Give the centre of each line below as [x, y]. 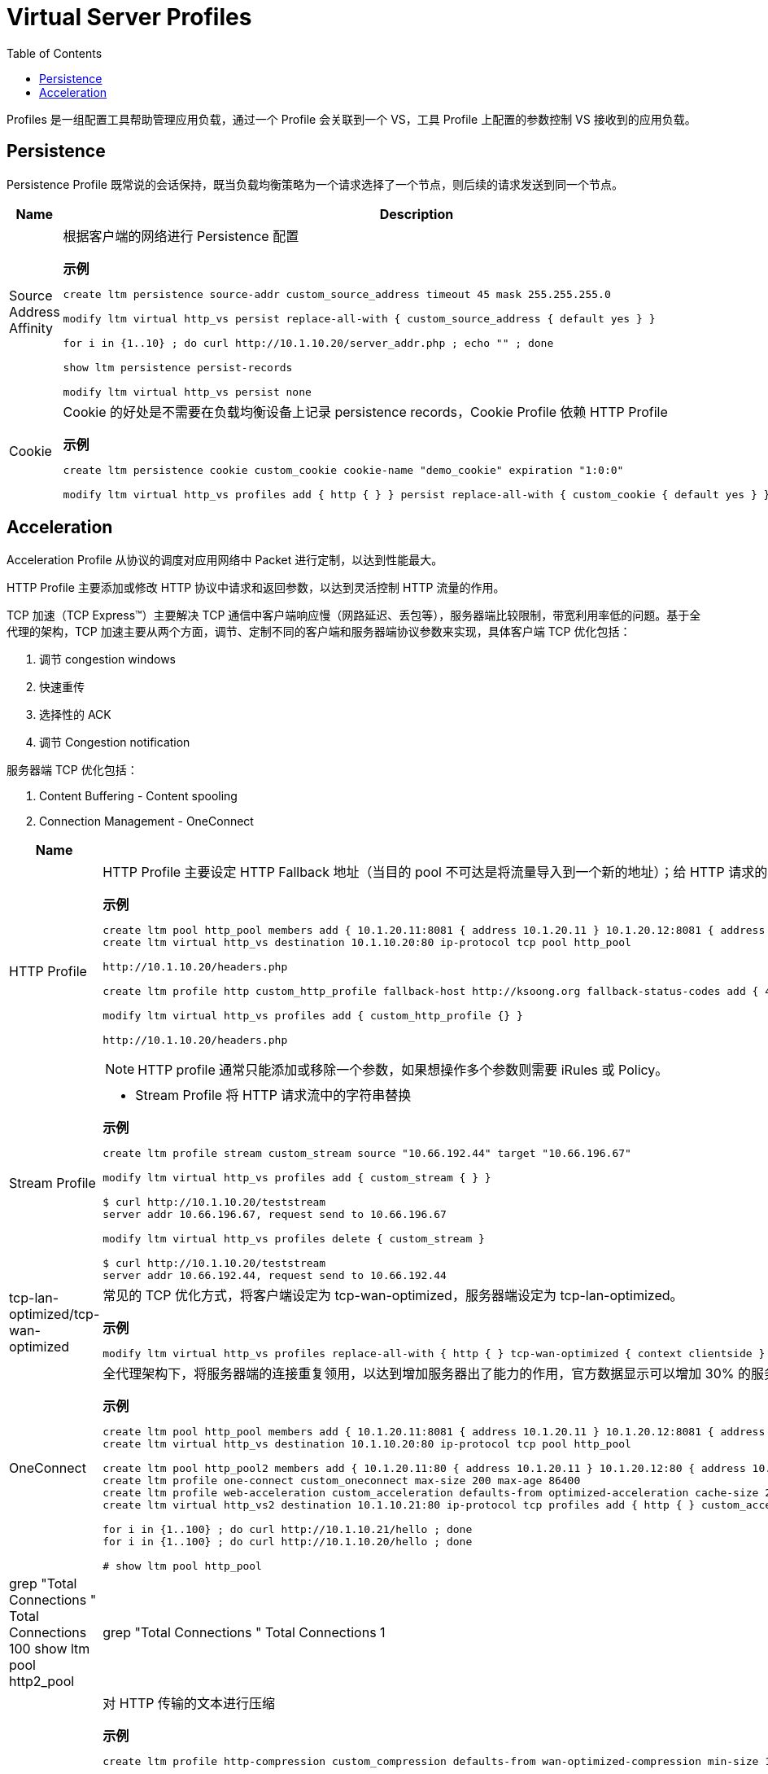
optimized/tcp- [55, 1314]
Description [417, 214]
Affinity [31, 328]
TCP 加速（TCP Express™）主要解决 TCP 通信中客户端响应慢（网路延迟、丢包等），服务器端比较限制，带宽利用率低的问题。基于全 [354, 615]
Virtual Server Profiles [129, 17]
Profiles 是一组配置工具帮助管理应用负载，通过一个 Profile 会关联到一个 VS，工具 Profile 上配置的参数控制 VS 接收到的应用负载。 [351, 119]
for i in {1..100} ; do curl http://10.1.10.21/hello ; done [288, 1530]
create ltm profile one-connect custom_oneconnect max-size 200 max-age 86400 [342, 1481]
